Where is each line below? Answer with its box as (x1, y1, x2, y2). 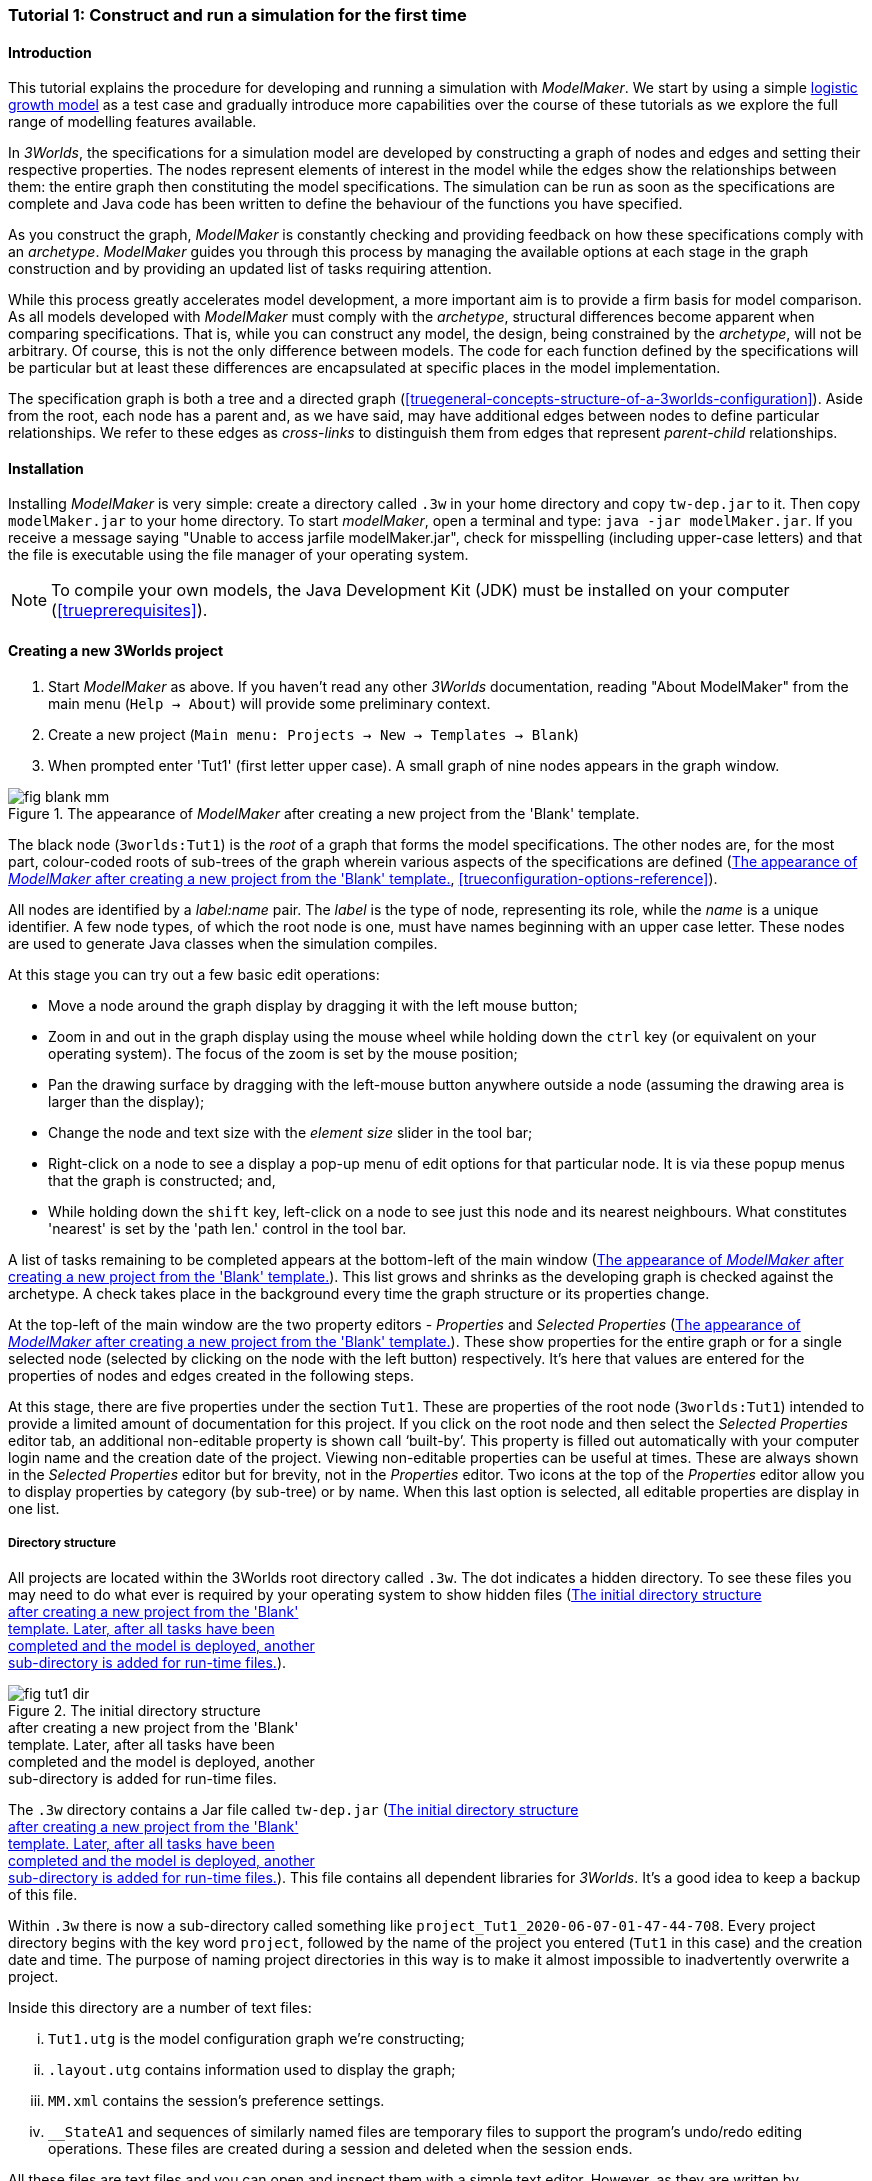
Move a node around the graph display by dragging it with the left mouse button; (48, 996, 578, 1014)
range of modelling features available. (8, 113, 257, 131)
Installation (8, 459, 84, 477)
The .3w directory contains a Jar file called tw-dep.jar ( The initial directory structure (8, 1801, 579, 1819)
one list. (8, 1499, 60, 1517)
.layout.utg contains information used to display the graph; (48, 2061, 456, 2079)
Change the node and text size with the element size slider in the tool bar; (48, 1123, 533, 1141)
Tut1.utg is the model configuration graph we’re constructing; (48, 2030, 465, 2048)
